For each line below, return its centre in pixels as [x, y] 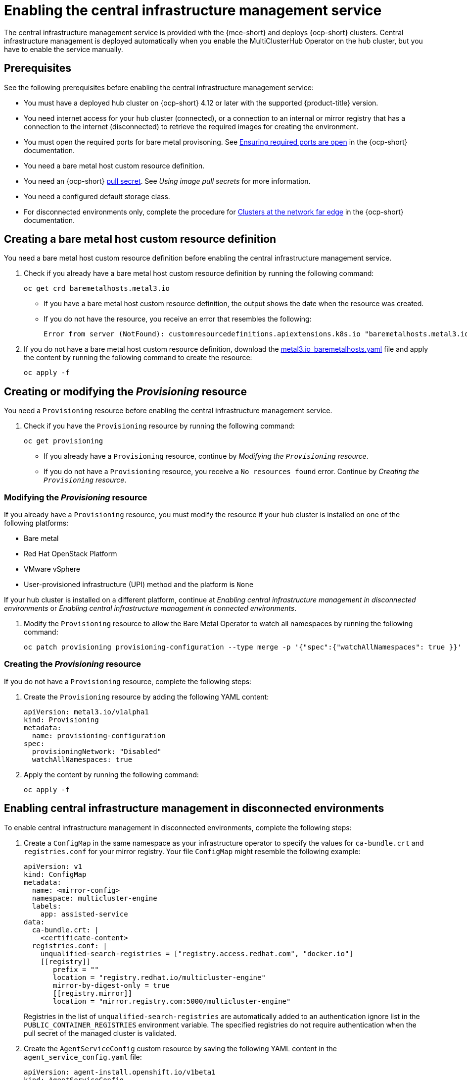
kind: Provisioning [61, 720]
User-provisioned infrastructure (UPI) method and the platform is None [139, 585]
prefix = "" [76, 969]
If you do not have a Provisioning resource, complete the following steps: [128, 681]
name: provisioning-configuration [99, 735]
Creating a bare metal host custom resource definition [140, 239]
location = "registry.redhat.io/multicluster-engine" [159, 977]
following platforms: [36, 523]
